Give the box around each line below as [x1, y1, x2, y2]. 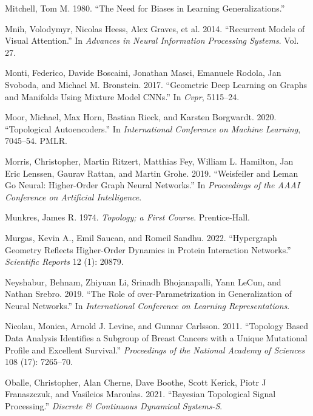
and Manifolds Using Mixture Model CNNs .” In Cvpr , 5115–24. [5, 90, 240, 103]
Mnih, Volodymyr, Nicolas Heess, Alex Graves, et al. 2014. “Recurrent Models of [5, 22, 305, 35]
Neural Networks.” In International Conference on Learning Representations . [5, 299, 290, 312]
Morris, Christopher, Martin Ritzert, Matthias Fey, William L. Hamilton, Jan [5, 154, 294, 167]
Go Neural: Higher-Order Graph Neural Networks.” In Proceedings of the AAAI [5, 179, 300, 191]
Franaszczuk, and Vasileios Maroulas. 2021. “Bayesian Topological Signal [5, 387, 276, 400]
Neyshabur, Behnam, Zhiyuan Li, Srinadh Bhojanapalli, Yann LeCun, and [5, 275, 281, 288]
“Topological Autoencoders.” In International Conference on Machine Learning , [5, 122, 301, 135]
